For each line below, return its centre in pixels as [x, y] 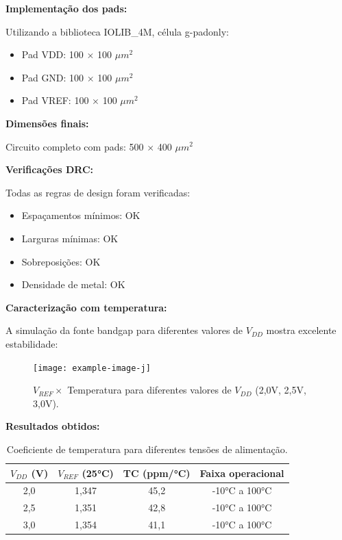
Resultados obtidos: [53, 426]
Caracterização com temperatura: [86, 307]
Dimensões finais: [47, 123]
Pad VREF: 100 [55, 100]
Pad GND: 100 [53, 77]
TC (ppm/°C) [157, 473]
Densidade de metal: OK [73, 284]
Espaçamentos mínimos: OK [81, 215]
